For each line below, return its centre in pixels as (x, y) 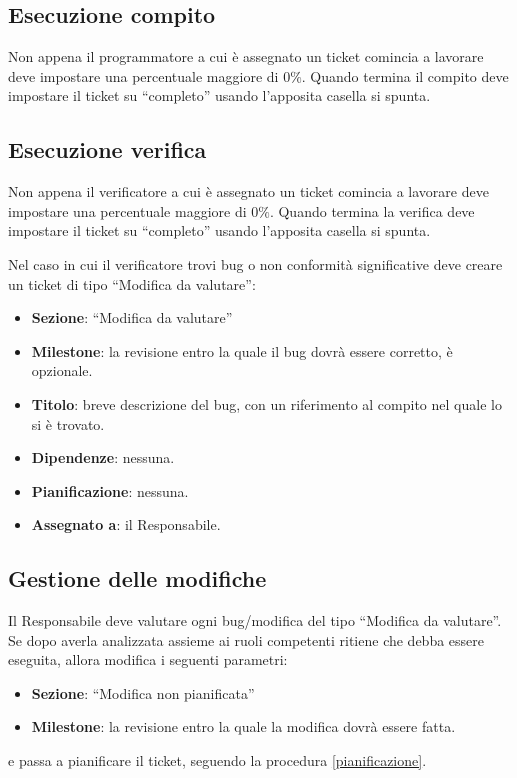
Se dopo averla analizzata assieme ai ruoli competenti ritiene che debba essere (246, 639)
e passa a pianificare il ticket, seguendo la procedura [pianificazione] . (217, 760)
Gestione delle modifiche (137, 578)
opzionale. (62, 370)
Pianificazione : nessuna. (110, 490)
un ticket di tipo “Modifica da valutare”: (132, 283)
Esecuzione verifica (107, 149)
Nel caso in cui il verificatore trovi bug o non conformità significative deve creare (255, 263)
